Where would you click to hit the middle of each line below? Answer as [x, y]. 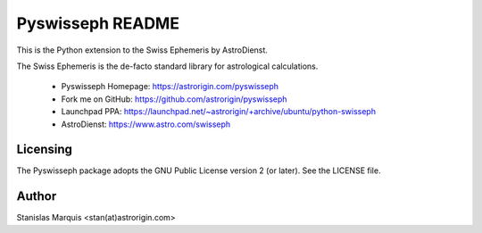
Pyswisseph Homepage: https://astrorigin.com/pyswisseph [170, 87]
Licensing [45, 150]
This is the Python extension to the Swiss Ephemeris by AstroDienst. [142, 50]
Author [37, 196]
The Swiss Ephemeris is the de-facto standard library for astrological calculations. [167, 66]
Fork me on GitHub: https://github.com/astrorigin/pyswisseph [174, 99]
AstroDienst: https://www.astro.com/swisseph [146, 124]
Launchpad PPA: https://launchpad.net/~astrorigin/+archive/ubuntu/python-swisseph [219, 112]
